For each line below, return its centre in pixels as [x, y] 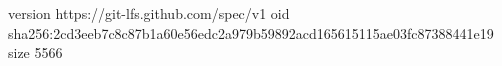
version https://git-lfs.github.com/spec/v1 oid [149, 13]
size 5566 [35, 52]
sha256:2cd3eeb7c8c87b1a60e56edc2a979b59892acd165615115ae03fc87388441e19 [251, 32]
